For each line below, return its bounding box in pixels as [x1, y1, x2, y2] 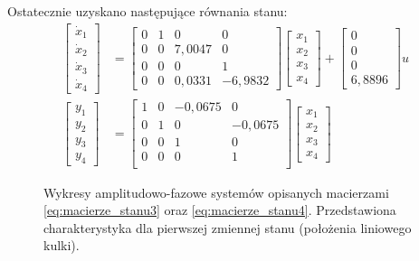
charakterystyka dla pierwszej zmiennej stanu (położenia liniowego [43, 218, 412, 237]
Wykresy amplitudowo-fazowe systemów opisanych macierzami [43, 182, 389, 201]
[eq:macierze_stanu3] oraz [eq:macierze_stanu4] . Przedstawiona [43, 200, 396, 219]
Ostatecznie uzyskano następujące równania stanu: [7, 2, 288, 20]
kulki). [43, 236, 80, 255]
